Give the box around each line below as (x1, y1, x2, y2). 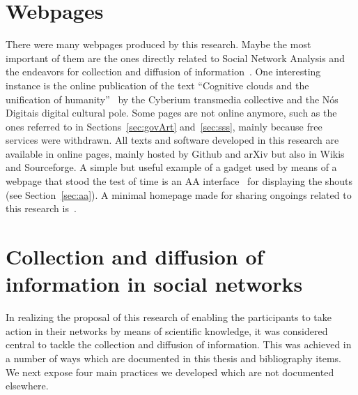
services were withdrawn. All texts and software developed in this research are (6, 133, 339, 147)
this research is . (6, 201, 77, 216)
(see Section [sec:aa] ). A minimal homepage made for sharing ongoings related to (6, 187, 352, 202)
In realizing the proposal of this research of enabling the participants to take (6, 310, 332, 325)
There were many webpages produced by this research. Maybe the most (6, 37, 311, 52)
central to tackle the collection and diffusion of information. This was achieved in (6, 337, 352, 352)
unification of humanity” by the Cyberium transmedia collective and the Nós (6, 91, 338, 106)
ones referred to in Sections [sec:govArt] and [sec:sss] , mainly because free (6, 119, 322, 133)
